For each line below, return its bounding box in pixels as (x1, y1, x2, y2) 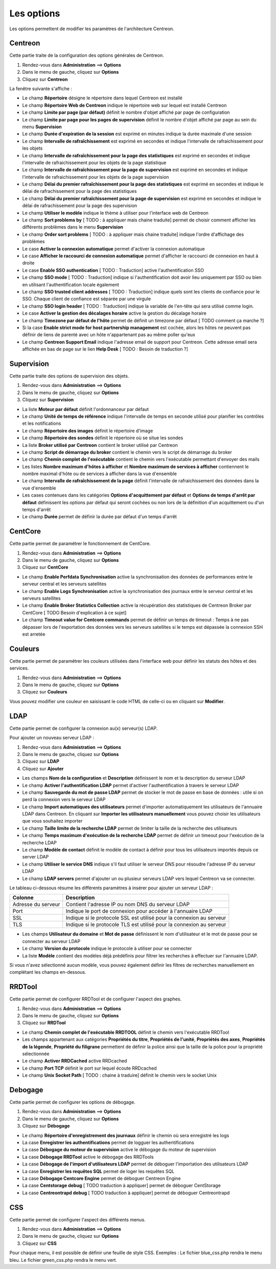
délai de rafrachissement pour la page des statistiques (22, 188, 137, 194)
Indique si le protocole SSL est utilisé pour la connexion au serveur (65, 914, 226, 922)
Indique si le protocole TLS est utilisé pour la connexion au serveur (65, 921, 226, 928)
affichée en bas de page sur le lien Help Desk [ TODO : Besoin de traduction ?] (22, 346, 189, 352)
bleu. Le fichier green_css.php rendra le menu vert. (9, 1257, 118, 1263)
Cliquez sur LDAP (22, 759, 60, 765)
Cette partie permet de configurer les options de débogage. (9, 1099, 135, 1106)
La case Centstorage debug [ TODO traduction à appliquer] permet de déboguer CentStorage (22, 1182, 221, 1189)
